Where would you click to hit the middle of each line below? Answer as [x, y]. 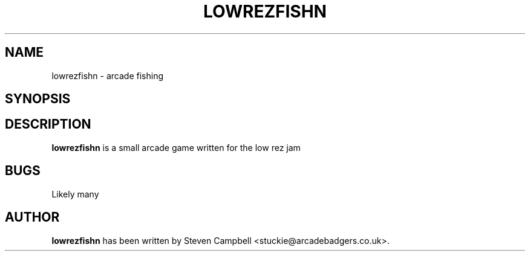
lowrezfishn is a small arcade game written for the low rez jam [176, 147]
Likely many [75, 194]
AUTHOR [32, 217]
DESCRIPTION [48, 124]
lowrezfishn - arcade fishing [107, 75]
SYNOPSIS [38, 99]
